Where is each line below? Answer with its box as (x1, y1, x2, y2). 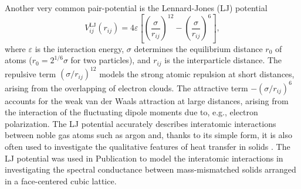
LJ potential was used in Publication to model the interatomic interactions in (5, 152, 283, 164)
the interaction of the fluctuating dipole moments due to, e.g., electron (5, 106, 258, 118)
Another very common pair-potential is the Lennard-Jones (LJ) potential (5, 2, 268, 13)
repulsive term (5, 67, 56, 80)
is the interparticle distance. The (164, 54, 282, 66)
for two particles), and (70, 54, 151, 66)
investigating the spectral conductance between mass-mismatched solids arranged (5, 163, 296, 176)
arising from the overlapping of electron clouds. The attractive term (5, 81, 248, 94)
